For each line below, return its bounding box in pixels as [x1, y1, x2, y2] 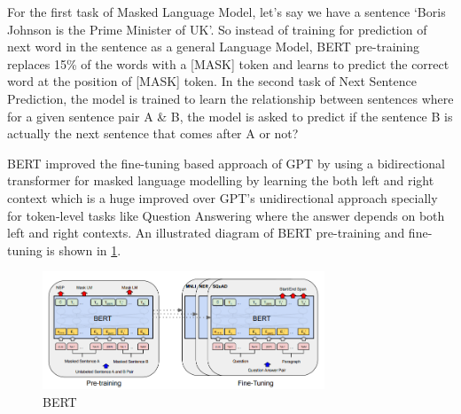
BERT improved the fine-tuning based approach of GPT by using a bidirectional [7, 153, 445, 172]
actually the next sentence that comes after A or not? [7, 124, 299, 143]
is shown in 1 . [46, 240, 121, 259]
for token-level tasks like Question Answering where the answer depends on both [7, 206, 445, 224]
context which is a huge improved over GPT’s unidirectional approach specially [7, 188, 438, 207]
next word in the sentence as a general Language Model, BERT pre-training [7, 37, 420, 56]
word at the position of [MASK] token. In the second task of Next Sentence [7, 72, 417, 90]
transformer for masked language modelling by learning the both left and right [7, 171, 434, 190]
